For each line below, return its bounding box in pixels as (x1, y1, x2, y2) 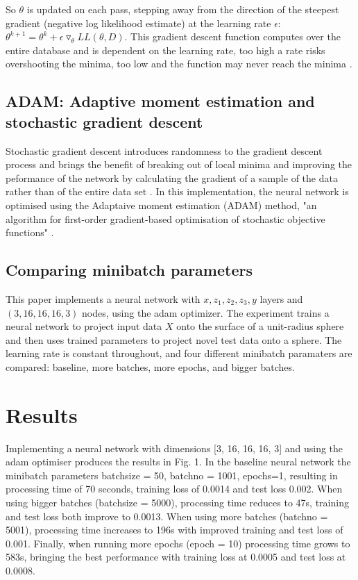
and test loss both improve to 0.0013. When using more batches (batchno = (6, 508, 328, 523)
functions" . (6, 225, 54, 240)
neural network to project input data (6, 319, 162, 333)
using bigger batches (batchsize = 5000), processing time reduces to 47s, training (6, 495, 349, 509)
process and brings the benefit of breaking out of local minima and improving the (6, 157, 352, 172)
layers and (259, 291, 303, 306)
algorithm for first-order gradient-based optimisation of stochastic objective (6, 211, 325, 226)
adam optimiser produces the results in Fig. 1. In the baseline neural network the (6, 454, 351, 469)
